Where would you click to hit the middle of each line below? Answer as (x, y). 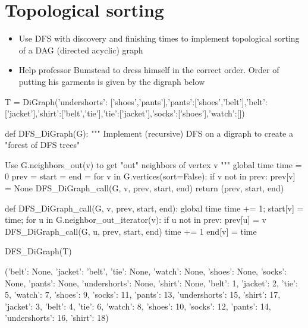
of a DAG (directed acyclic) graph (81, 50)
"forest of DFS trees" (43, 145)
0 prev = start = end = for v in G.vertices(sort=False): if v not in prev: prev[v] (150, 176)
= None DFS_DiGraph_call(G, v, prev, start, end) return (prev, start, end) (144, 188)
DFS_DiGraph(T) (38, 251)
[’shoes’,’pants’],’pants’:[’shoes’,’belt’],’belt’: (189, 101)
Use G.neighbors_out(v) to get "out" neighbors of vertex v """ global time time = (153, 164)
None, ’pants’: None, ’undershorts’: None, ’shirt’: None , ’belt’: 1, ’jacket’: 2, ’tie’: (151, 283)
